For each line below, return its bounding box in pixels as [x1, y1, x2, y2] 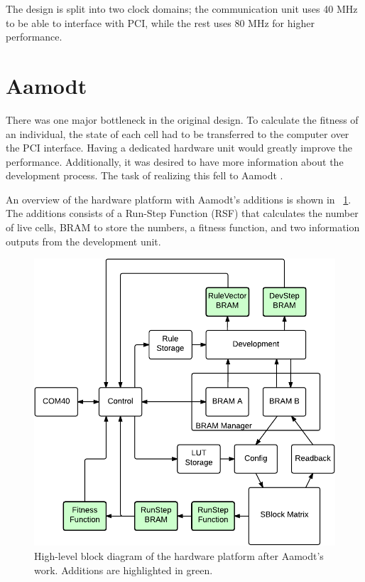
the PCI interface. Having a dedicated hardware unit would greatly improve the [6, 140, 353, 155]
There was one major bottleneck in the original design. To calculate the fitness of [6, 112, 359, 127]
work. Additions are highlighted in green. [34, 562, 213, 577]
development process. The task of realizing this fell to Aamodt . [6, 168, 283, 183]
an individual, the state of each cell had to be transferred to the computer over [6, 126, 349, 141]
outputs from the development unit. [6, 233, 161, 248]
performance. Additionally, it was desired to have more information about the [6, 154, 344, 169]
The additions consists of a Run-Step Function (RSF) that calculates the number [6, 206, 359, 221]
